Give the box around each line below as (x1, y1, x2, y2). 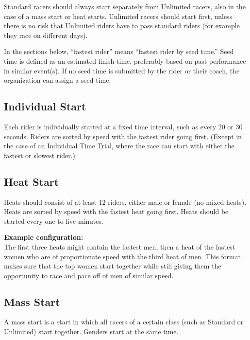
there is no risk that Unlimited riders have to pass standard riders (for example (4, 20, 240, 31)
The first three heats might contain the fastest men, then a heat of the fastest (4, 241, 235, 251)
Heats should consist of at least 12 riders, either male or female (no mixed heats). (4, 197, 247, 207)
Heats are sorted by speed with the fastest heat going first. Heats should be (4, 206, 229, 216)
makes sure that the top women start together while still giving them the (4, 261, 221, 271)
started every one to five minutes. (4, 215, 103, 226)
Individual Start (4, 99, 86, 114)
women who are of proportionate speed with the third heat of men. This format (4, 251, 241, 261)
